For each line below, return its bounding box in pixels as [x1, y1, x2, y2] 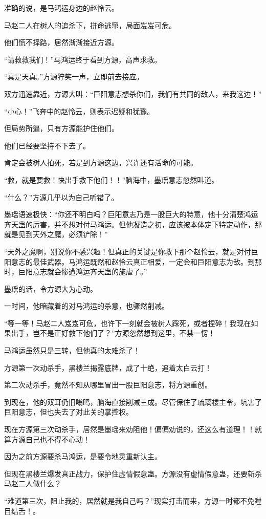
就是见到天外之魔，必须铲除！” [4, 229, 108, 240]
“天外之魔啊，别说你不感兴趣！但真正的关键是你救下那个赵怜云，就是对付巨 [4, 246, 258, 256]
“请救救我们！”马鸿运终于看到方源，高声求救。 [4, 54, 162, 64]
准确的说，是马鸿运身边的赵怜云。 [4, 3, 119, 13]
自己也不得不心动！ [25, 434, 90, 444]
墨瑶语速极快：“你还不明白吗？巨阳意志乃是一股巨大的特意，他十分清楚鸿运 [4, 209, 258, 220]
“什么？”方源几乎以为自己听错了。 [4, 191, 119, 202]
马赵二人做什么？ [4, 478, 61, 489]
